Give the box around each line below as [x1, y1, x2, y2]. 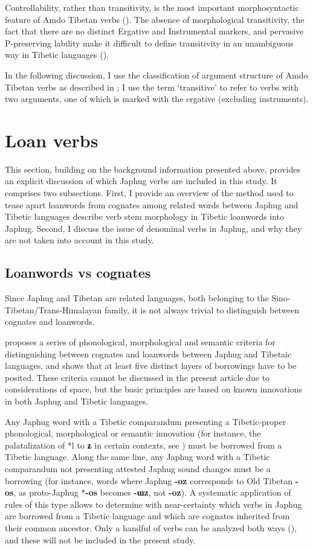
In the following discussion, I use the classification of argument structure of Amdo [5, 68, 308, 81]
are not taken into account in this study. [5, 234, 154, 246]
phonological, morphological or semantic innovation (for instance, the [5, 427, 261, 440]
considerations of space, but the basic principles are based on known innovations [5, 383, 302, 395]
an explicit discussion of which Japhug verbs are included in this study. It [5, 174, 277, 187]
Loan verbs [5, 127, 98, 152]
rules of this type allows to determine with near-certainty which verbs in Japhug [5, 497, 302, 510]
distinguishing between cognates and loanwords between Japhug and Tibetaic [5, 347, 292, 360]
